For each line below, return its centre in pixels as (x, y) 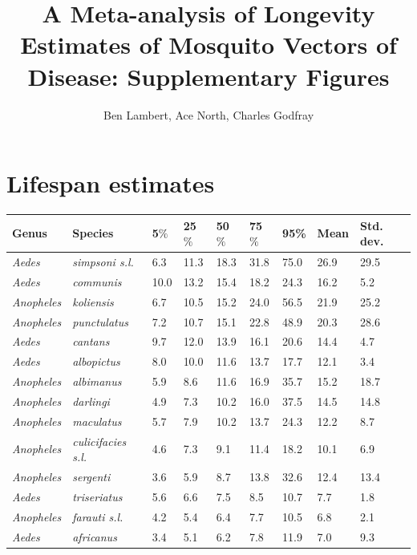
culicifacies (99, 441)
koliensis (93, 301)
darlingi (91, 401)
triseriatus (97, 496)
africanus (95, 536)
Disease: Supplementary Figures (208, 76)
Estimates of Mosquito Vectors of (208, 45)
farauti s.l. (98, 516)
